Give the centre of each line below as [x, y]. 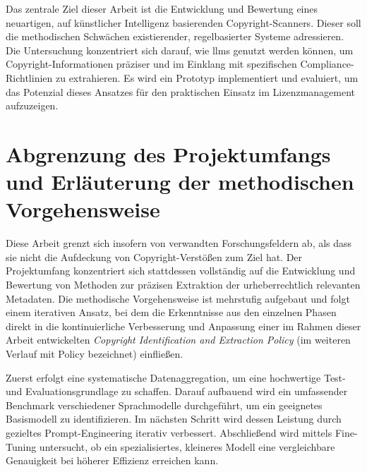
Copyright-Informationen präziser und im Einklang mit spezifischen [151, 64]
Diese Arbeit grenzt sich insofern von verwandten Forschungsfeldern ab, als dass [179, 243]
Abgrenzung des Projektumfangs [168, 153]
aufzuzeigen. [32, 105]
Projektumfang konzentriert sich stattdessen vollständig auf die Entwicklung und [181, 271]
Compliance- [327, 64]
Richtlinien [29, 77]
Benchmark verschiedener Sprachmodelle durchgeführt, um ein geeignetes [164, 405]
